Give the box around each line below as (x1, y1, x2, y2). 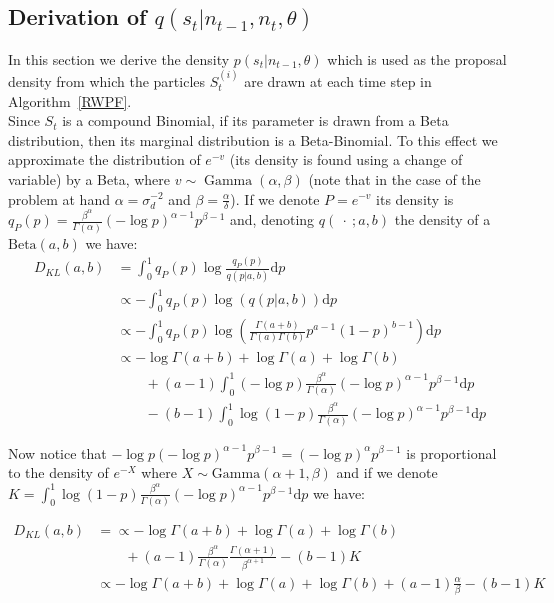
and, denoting (230, 209, 315, 230)
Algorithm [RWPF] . (8, 90, 132, 111)
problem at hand (8, 188, 110, 209)
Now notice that (8, 442, 107, 463)
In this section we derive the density (8, 48, 230, 69)
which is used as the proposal (327, 48, 507, 69)
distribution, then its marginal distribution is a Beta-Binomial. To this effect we (8, 129, 498, 150)
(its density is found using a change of (229, 149, 463, 170)
